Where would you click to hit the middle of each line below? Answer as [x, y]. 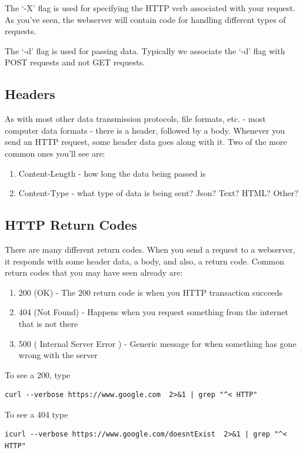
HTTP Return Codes [71, 225]
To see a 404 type [36, 414]
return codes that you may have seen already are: [94, 272]
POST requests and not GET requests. [75, 62]
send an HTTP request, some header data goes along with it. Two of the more [146, 142]
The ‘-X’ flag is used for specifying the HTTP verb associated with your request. [150, 8]
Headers [30, 94]
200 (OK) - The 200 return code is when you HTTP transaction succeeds [151, 292]
